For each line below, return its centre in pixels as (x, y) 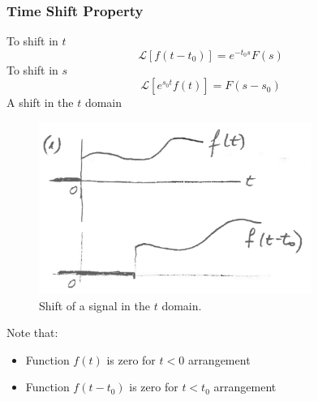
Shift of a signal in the (95, 305)
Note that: (32, 333)
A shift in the (40, 102)
